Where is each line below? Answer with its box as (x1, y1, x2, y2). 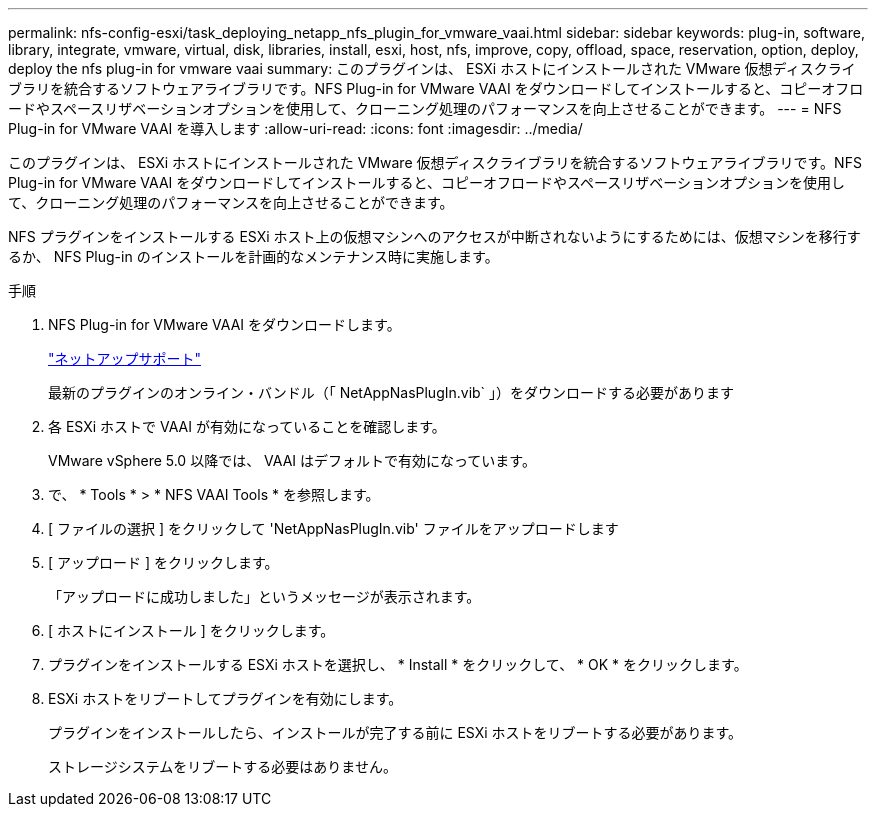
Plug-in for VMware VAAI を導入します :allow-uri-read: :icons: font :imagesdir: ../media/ (8, 120, 583, 137)
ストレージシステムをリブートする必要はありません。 (48, 758, 397, 775)
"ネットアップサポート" (48, 350, 202, 367)
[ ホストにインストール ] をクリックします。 (48, 622, 335, 639)
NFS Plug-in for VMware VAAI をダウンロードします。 (48, 316, 401, 333)
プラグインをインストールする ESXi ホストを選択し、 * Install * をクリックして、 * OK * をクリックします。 (48, 656, 748, 673)
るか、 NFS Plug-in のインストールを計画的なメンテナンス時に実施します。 (8, 248, 499, 265)
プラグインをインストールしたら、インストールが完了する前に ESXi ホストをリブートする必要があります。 (48, 724, 743, 741)
